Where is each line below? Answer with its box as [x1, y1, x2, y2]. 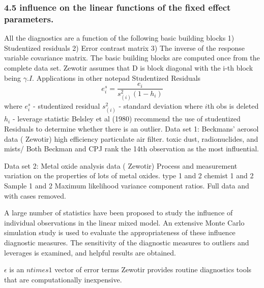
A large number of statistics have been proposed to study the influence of [4, 207, 233, 218]
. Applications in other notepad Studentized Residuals [32, 72, 201, 83]
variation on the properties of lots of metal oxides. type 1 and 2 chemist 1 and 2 [4, 170, 254, 181]
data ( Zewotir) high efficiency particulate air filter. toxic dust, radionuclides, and [4, 133, 258, 144]
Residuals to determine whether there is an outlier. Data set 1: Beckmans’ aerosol [4, 123, 259, 134]
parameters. [4, 12, 54, 25]
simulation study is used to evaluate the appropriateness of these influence [4, 227, 236, 238]
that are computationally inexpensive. [4, 274, 122, 284]
